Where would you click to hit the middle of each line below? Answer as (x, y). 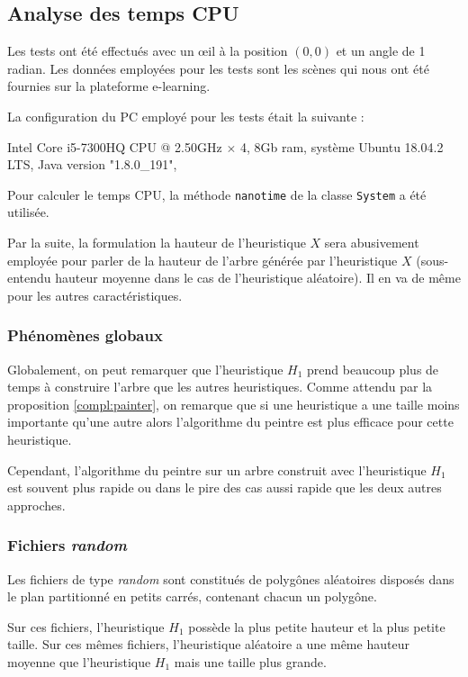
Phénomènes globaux (85, 335)
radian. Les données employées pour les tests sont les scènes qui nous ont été (218, 68)
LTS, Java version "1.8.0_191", (92, 164)
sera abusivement (372, 243)
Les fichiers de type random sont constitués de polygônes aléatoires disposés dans (231, 578)
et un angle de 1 (381, 51)
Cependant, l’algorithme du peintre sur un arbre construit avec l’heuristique (217, 469)
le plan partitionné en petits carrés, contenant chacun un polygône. (192, 596)
